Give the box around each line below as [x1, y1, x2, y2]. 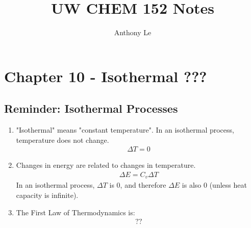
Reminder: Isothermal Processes [4, 100, 178, 116]
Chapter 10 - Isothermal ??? [4, 65, 207, 86]
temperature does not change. [16, 134, 109, 145]
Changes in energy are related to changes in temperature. [16, 160, 196, 170]
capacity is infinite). [16, 190, 79, 200]
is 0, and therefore [109, 180, 166, 190]
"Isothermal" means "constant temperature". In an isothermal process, [16, 124, 234, 135]
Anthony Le [114, 27, 152, 38]
